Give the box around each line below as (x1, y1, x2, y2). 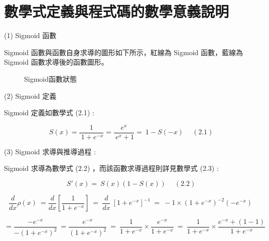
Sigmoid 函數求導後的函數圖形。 (4, 57, 108, 67)
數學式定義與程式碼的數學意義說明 (4, 1, 229, 22)
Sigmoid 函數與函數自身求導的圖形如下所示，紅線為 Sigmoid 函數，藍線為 (4, 47, 243, 57)
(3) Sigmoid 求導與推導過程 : (4, 146, 96, 156)
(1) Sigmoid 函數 (4, 30, 57, 41)
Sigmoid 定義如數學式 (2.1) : (4, 107, 94, 118)
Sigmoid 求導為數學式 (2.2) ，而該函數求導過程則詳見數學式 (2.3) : (4, 163, 219, 173)
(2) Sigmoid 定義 (4, 90, 57, 101)
